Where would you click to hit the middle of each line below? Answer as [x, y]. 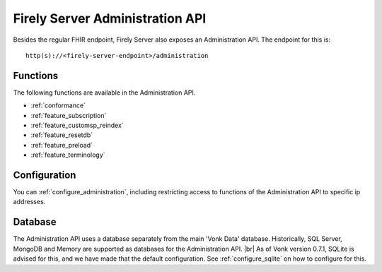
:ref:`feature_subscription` [69, 115]
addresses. [29, 202]
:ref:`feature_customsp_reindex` [77, 125]
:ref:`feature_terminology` [68, 155]
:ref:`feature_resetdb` [62, 135]
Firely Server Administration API [110, 18]
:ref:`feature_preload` [62, 145]
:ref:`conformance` [58, 105]
